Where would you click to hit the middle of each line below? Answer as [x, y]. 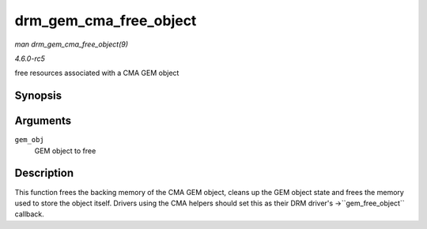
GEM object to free [65, 151]
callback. [30, 214]
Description [44, 173]
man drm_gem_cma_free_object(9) [72, 44]
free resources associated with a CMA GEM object [97, 73]
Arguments [43, 121]
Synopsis [38, 96]
